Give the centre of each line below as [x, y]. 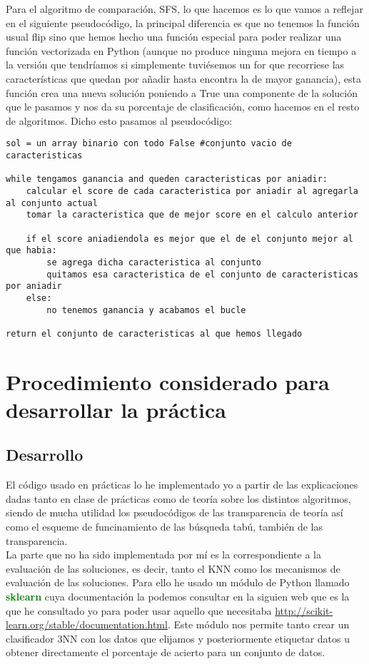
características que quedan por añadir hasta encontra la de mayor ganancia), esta [183, 78]
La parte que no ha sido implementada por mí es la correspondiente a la [163, 555]
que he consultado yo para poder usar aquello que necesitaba [139, 610]
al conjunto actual [52, 203]
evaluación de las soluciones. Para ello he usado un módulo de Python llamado [178, 582]
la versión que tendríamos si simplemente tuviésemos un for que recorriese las [175, 65]
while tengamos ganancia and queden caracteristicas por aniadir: [167, 179]
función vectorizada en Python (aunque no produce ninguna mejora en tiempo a [181, 50]
